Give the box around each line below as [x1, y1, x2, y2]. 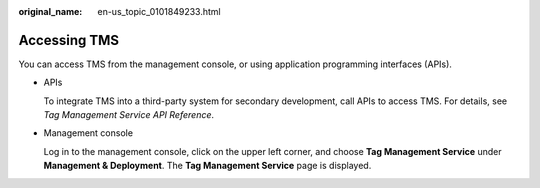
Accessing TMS [18, 31, 120, 49]
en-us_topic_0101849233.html [97, 6, 221, 17]
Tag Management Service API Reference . [43, 109, 215, 121]
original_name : [18, 6, 83, 17]
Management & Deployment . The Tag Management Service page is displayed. [43, 160, 372, 172]
